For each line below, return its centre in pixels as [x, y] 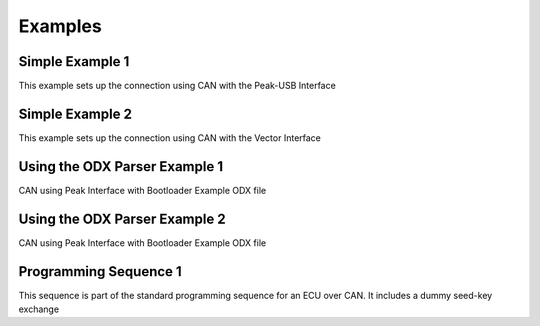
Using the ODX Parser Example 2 [122, 218]
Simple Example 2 [75, 113]
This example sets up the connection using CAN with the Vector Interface [170, 137]
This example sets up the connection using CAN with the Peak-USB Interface [177, 86]
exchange [39, 309]
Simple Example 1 [74, 61]
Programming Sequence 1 [100, 271]
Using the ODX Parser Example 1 [121, 166]
